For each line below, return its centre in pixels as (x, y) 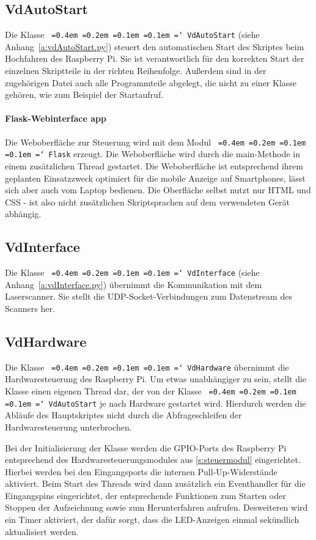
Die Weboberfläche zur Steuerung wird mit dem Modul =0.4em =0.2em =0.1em (156, 142)
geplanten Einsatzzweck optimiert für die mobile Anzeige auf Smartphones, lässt (155, 178)
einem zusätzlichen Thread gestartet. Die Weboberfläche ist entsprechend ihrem (154, 165)
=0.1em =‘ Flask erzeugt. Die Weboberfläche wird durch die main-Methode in (153, 154)
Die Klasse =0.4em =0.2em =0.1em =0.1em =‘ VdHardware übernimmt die (147, 367)
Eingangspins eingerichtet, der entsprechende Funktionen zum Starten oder (145, 495)
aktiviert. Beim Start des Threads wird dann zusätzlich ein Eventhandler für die (155, 483)
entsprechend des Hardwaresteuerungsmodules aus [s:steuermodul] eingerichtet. (153, 460)
